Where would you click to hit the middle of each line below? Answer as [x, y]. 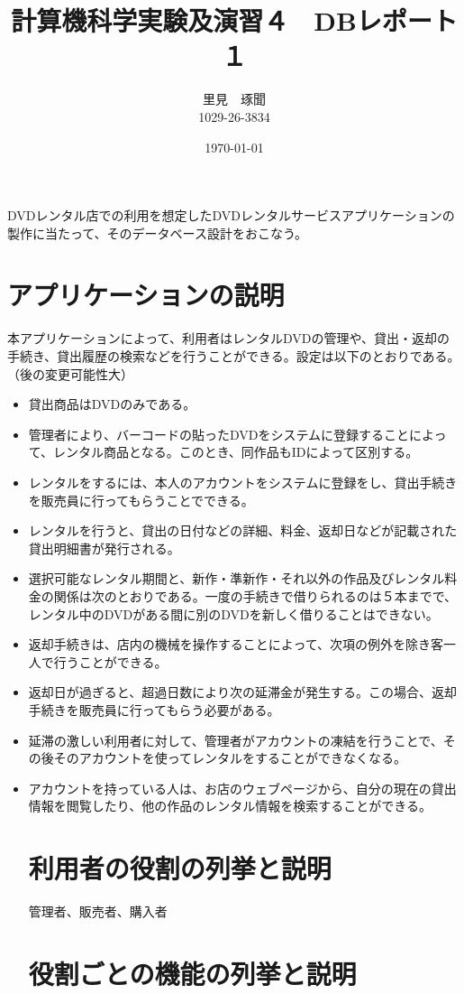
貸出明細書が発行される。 [104, 548]
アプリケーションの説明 [146, 295]
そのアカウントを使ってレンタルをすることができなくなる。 [230, 758]
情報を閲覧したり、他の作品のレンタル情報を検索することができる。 [230, 806]
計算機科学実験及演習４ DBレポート [234, 20]
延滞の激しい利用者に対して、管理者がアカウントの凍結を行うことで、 [236, 740]
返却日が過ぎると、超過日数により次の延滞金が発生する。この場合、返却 [242, 692]
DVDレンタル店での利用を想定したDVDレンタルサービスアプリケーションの [231, 215]
